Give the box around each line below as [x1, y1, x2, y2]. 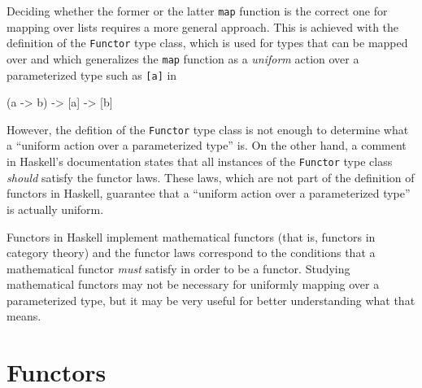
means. [7, 307, 41, 325]
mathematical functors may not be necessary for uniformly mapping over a [7, 276, 380, 293]
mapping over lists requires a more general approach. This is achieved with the [7, 18, 399, 35]
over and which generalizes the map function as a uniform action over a [7, 50, 359, 67]
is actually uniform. [7, 200, 104, 217]
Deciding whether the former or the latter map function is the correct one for [7, 2, 388, 19]
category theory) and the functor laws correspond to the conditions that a [7, 244, 376, 261]
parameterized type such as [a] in [7, 66, 177, 83]
